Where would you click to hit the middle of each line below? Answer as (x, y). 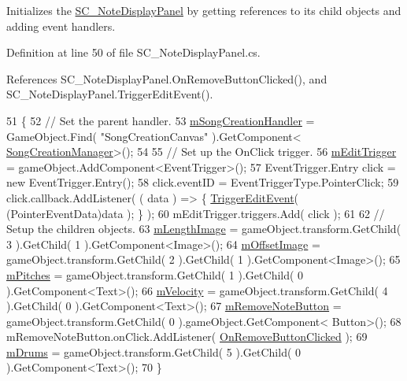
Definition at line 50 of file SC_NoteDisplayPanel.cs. (133, 52)
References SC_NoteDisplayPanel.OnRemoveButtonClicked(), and (167, 78)
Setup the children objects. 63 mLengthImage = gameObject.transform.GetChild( (204, 229)
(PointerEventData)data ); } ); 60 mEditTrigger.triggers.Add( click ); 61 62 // (196, 213)
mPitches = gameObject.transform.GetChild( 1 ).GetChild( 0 (155, 274)
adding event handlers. (61, 26)
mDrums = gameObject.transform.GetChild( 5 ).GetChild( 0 (154, 351)
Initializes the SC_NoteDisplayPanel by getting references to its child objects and (204, 10)
